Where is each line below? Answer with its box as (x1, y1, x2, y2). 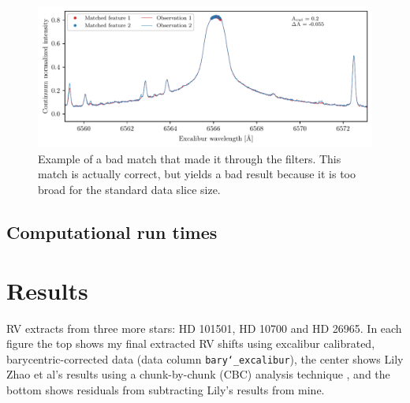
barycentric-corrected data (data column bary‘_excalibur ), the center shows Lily (6, 350, 404, 367)
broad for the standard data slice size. (38, 181, 221, 198)
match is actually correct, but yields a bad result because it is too (38, 166, 356, 182)
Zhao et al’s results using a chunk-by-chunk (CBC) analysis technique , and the (6, 366, 390, 382)
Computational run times (6, 220, 218, 244)
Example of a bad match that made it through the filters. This (38, 150, 341, 166)
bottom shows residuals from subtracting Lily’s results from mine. (6, 382, 325, 397)
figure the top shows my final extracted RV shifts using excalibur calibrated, (6, 335, 375, 352)
